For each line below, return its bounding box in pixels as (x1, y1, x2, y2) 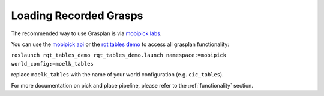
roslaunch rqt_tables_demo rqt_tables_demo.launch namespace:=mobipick (11, 52, 227, 59)
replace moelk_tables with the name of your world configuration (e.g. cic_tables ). (11, 71, 224, 78)
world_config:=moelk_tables (11, 60, 94, 67)
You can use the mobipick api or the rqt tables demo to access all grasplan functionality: (11, 41, 229, 48)
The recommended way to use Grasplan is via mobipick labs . (11, 30, 162, 37)
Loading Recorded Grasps (11, 9, 143, 22)
